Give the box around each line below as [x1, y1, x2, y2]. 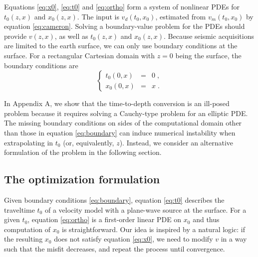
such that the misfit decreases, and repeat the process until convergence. [4, 243, 225, 254]
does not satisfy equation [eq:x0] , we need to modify [54, 234, 213, 244]
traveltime [4, 204, 35, 215]
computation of [4, 224, 50, 234]
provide [4, 30, 27, 41]
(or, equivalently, [63, 137, 114, 147]
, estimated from [155, 11, 206, 21]
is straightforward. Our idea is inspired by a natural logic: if [61, 224, 245, 234]
